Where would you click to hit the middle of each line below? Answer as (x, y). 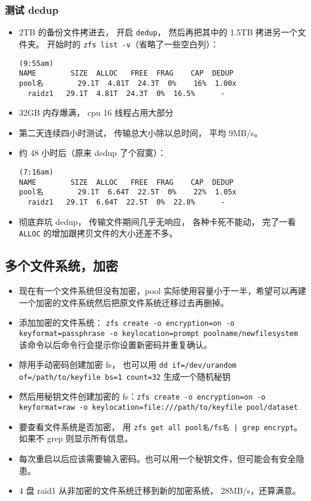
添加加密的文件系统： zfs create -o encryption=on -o (127, 322)
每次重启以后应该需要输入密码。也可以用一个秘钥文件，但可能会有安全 (157, 458)
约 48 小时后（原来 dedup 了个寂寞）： (92, 153)
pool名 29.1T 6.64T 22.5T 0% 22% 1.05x (128, 192)
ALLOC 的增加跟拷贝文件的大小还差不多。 (98, 233)
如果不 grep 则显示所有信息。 (76, 438)
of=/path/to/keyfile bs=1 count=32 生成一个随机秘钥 (125, 376)
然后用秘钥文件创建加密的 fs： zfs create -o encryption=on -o (142, 396)
